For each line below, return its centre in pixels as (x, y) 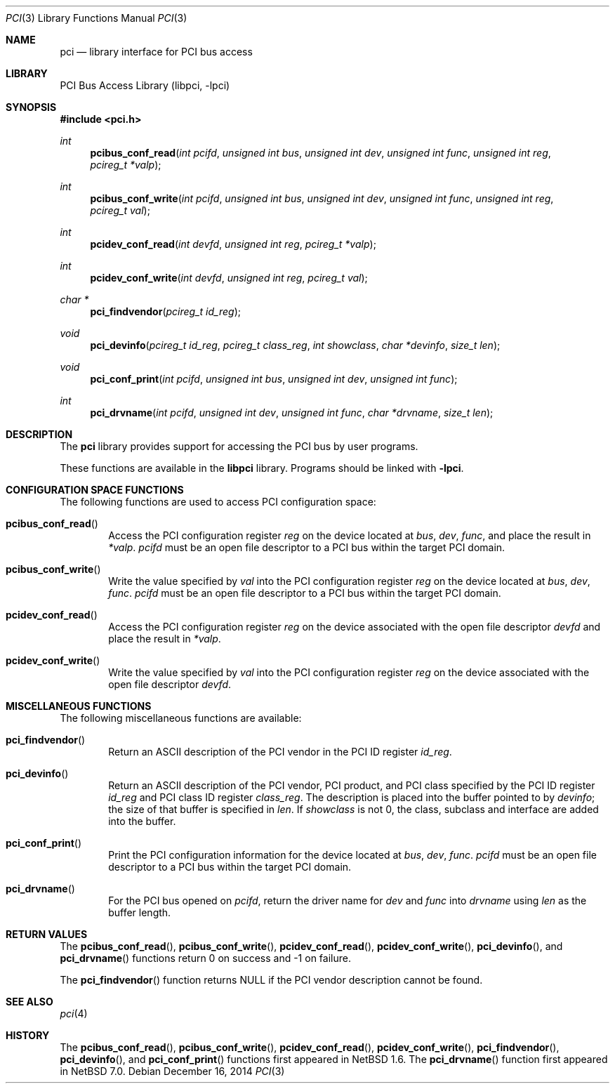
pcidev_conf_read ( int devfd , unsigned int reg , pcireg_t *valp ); (233, 244)
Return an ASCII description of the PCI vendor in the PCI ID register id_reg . (280, 752)
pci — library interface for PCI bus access (156, 52)
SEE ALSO (29, 1002)
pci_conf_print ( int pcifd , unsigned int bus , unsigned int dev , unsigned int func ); (274, 379)
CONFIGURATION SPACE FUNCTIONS (95, 490)
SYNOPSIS (31, 107)
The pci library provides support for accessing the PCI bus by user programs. (239, 446)
